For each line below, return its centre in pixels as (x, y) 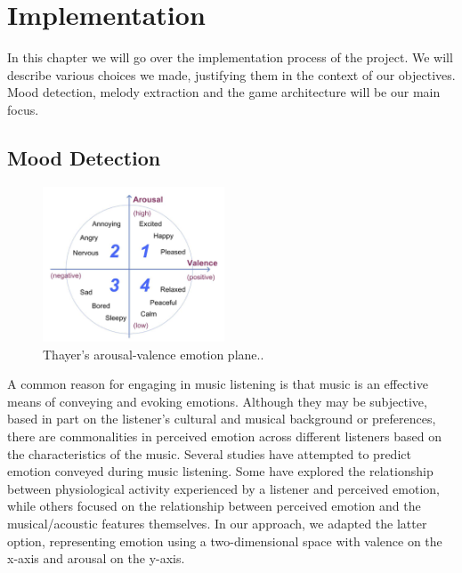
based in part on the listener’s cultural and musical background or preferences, (222, 419)
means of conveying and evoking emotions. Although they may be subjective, (217, 401)
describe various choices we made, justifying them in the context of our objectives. (231, 74)
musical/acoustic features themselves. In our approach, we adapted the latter (217, 524)
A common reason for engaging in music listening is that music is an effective (218, 384)
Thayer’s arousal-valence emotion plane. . (154, 354)
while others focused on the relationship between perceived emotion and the (214, 506)
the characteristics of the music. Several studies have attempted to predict (209, 453)
